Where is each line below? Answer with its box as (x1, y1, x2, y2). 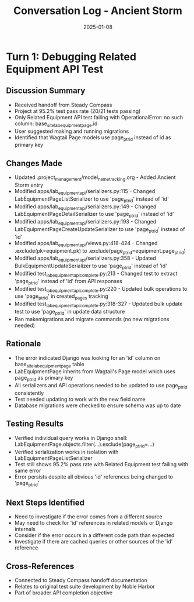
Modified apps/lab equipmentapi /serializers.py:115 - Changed (14, 187, 156, 196)
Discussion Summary (6, 86, 86, 96)
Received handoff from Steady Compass (14, 101, 112, 108)
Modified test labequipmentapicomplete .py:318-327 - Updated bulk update (14, 300, 183, 308)
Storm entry (14, 181, 44, 188)
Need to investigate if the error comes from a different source (14, 513, 163, 520)
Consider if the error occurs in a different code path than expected (14, 532, 175, 539)
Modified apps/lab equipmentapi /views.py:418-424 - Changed (14, 239, 158, 248)
